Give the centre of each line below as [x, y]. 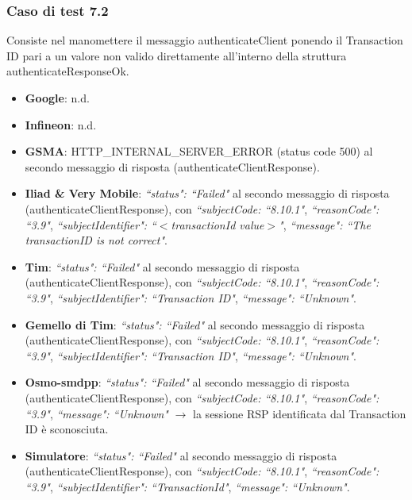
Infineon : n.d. [61, 124]
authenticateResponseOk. [68, 71]
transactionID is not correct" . [96, 240]
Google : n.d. [57, 98]
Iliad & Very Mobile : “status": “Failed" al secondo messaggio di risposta [207, 193]
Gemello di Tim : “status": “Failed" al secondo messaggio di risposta [195, 324]
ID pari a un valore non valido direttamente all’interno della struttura [177, 55]
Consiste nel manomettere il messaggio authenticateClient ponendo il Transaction [205, 40]
